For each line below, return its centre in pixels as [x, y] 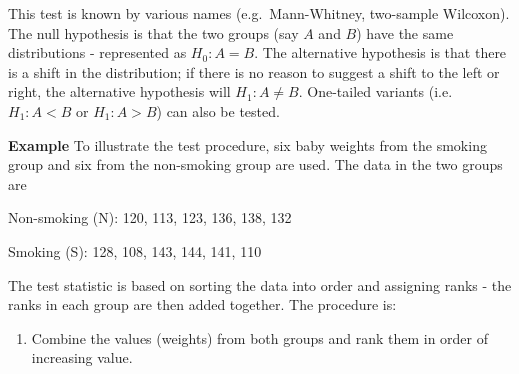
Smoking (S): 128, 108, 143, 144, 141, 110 [135, 250]
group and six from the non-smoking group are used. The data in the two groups [255, 164]
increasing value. [82, 357]
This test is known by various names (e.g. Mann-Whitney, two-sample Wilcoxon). [259, 13]
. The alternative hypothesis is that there [380, 52]
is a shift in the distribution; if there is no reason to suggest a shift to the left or [254, 71]
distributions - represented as [97, 52]
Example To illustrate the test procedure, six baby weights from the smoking [247, 144]
